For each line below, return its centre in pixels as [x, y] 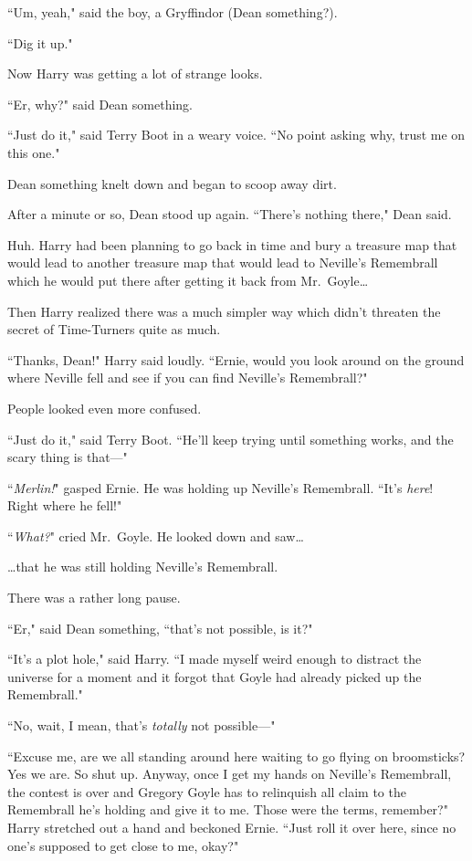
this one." [34, 152]
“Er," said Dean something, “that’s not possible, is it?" [160, 628]
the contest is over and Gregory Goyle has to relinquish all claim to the [207, 791]
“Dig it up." [40, 42]
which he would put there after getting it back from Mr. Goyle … [188, 280]
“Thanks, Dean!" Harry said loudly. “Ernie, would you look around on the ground [236, 359]
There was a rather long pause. [94, 598]
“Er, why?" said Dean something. [100, 104]
